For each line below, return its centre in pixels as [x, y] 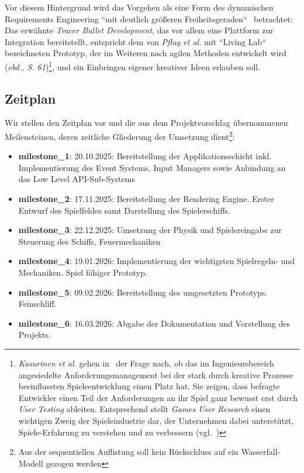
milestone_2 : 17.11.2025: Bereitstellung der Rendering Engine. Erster [146, 199]
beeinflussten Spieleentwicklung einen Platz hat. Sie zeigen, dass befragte [149, 386]
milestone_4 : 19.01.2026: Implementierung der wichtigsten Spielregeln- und [156, 261]
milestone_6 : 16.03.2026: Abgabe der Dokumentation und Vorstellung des [154, 323]
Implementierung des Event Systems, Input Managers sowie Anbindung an [152, 167]
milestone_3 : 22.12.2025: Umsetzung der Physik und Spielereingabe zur [150, 230]
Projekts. [34, 335]
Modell [31, 463]
